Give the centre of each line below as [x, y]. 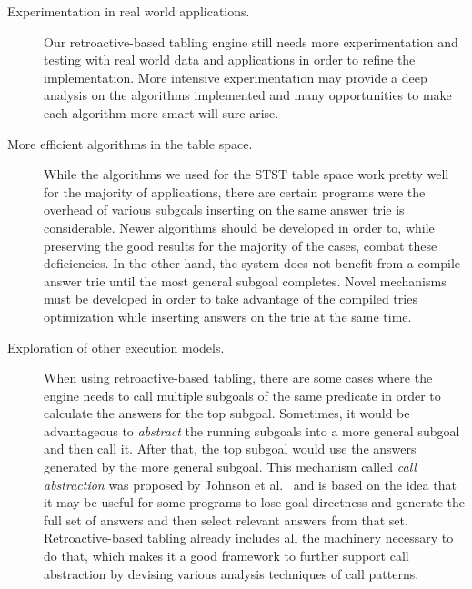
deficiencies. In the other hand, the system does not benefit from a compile [252, 263]
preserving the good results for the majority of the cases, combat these [241, 245]
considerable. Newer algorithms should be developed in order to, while [239, 227]
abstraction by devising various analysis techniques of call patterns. [231, 573]
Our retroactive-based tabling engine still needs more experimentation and [251, 41]
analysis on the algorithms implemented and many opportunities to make [248, 95]
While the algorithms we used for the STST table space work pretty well [246, 174]
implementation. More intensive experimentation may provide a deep [236, 77]
